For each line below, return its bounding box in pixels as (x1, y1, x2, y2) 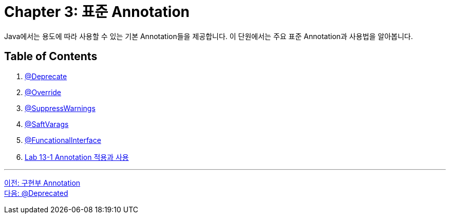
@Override (25, 87, 62, 97)
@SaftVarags (25, 119, 69, 129)
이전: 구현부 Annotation (4, 178, 81, 187)
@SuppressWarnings (25, 103, 96, 113)
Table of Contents (4, 50, 98, 63)
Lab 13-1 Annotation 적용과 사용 (25, 152, 129, 161)
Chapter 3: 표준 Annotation (4, 3, 190, 21)
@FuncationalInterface (25, 135, 101, 144)
